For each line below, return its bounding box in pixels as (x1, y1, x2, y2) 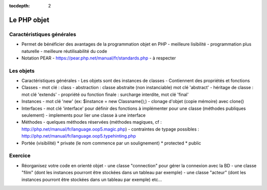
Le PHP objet (9, 15, 49, 24)
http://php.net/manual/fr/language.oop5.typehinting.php (21, 133, 136, 139)
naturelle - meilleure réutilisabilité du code (21, 48, 107, 54)
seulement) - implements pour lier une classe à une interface (21, 112, 146, 118)
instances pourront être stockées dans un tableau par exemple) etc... (21, 176, 162, 183)
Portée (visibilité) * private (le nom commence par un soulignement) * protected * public (21, 140, 201, 146)
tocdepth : (9, 3, 30, 8)
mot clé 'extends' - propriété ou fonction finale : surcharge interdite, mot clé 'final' (21, 92, 189, 97)
